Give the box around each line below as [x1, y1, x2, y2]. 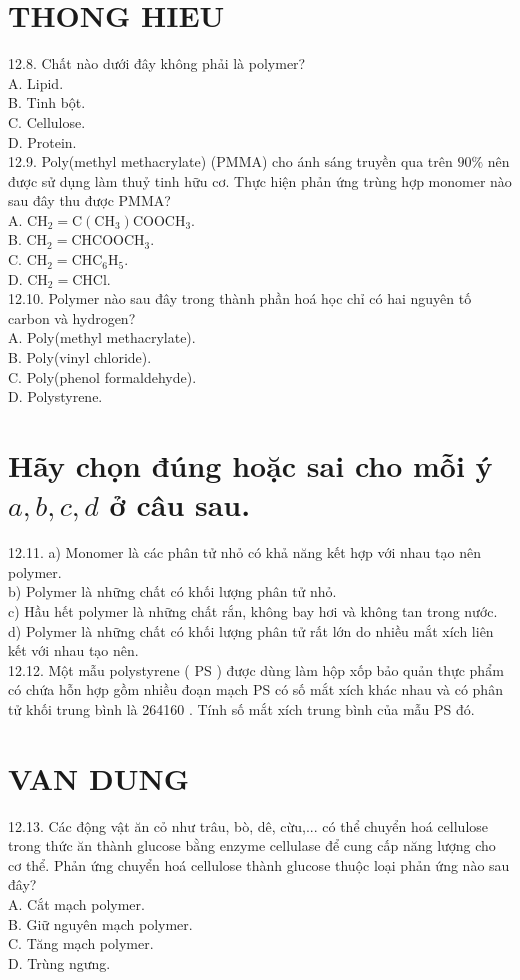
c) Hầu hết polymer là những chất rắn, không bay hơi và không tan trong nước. [8, 600, 498, 621]
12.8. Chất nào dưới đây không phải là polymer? [8, 53, 306, 74]
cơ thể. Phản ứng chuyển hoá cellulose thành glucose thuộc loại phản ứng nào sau [8, 854, 510, 875]
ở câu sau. [109, 484, 251, 525]
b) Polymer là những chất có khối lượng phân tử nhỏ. [8, 581, 337, 602]
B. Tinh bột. [8, 92, 86, 113]
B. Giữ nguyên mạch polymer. [8, 913, 193, 934]
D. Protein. [8, 131, 77, 152]
